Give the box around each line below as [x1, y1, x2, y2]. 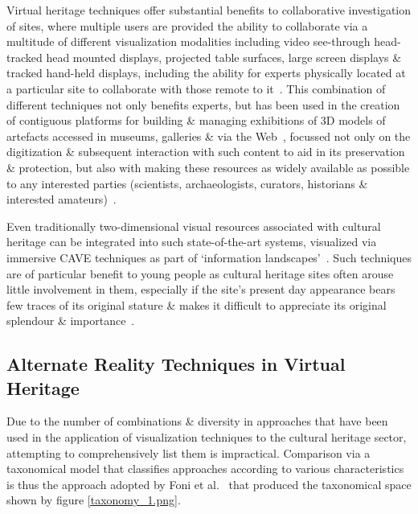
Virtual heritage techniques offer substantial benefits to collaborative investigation [6, 2, 412, 18]
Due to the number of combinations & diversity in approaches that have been [6, 413, 388, 430]
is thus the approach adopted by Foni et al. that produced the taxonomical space [6, 475, 412, 492]
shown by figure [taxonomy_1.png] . [6, 491, 181, 508]
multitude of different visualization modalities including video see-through [6, 33, 371, 50]
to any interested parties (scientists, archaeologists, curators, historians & [6, 175, 368, 191]
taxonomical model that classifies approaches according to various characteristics [6, 460, 404, 477]
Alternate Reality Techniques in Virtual [6, 352, 346, 376]
